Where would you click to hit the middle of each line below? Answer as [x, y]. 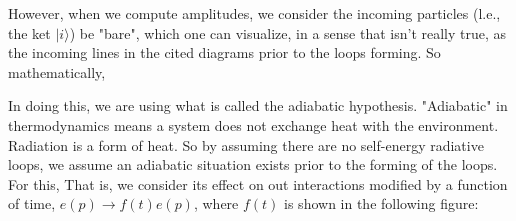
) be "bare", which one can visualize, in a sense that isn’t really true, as [288, 32]
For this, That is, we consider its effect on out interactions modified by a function [258, 183]
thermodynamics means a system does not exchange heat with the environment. [253, 124]
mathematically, [57, 71]
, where [216, 203]
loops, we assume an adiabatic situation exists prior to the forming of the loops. [253, 164]
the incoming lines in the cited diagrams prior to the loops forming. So [224, 52]
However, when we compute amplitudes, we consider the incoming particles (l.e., [254, 13]
